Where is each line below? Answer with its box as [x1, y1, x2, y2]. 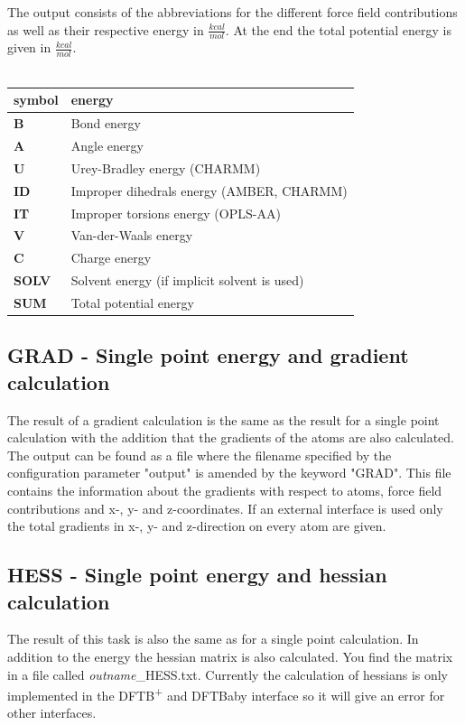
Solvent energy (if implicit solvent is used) [70, 271, 304, 290]
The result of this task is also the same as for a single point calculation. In [7, 629, 419, 648]
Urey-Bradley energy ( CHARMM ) [70, 158, 261, 177]
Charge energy [70, 248, 152, 267]
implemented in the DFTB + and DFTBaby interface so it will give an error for [7, 683, 445, 704]
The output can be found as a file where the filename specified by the [7, 445, 392, 464]
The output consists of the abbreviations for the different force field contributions [7, 3, 458, 21]
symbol [14, 90, 59, 109]
